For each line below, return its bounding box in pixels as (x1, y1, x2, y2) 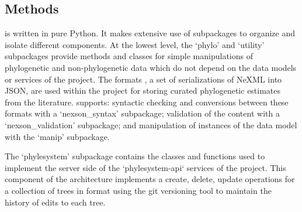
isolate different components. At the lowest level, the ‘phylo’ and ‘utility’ (5, 38, 265, 50)
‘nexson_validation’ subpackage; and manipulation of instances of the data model (5, 118, 297, 131)
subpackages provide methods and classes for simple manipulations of (5, 50, 253, 62)
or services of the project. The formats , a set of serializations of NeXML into (5, 73, 282, 85)
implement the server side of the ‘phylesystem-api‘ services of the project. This (5, 161, 286, 173)
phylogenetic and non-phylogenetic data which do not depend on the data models (5, 61, 297, 73)
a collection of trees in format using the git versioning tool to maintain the (5, 184, 272, 196)
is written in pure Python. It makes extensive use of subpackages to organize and (5, 27, 295, 39)
